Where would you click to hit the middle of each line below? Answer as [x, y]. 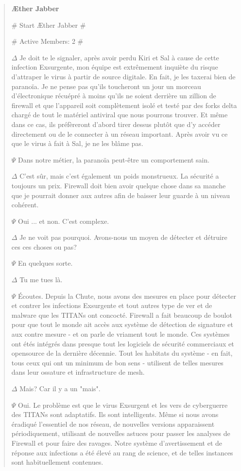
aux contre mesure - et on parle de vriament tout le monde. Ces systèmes [120, 334]
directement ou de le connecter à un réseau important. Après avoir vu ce [120, 134]
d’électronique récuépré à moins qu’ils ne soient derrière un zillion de [114, 96]
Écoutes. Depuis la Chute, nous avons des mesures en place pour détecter [127, 296]
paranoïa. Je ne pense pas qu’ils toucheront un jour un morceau [106, 86]
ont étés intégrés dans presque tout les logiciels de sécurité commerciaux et [123, 343]
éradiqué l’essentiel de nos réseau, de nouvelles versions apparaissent [113, 424]
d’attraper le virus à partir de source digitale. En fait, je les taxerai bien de [123, 76]
